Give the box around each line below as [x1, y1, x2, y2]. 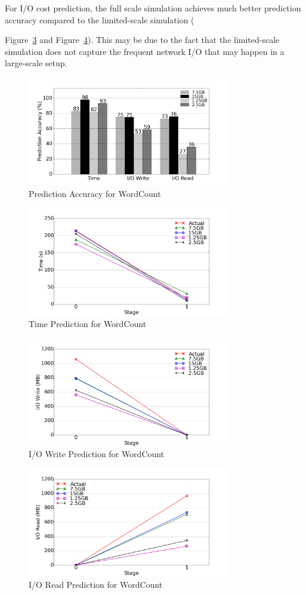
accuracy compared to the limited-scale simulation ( [5, 13, 194, 26]
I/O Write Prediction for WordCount [29, 448, 165, 460]
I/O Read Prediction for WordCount [29, 578, 163, 590]
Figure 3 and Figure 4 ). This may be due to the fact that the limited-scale [5, 33, 280, 46]
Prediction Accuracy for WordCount [29, 187, 161, 199]
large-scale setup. [5, 57, 67, 69]
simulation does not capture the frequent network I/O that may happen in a [5, 45, 285, 57]
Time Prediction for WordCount [29, 317, 147, 330]
